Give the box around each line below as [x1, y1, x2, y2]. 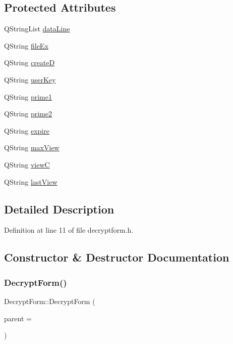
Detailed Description [4, 201, 114, 217]
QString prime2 [4, 108, 52, 119]
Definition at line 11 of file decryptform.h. [4, 225, 134, 235]
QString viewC [4, 159, 50, 169]
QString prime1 [4, 91, 52, 102]
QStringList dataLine [4, 23, 70, 34]
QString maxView [4, 142, 60, 153]
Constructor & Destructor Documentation [4, 249, 229, 265]
